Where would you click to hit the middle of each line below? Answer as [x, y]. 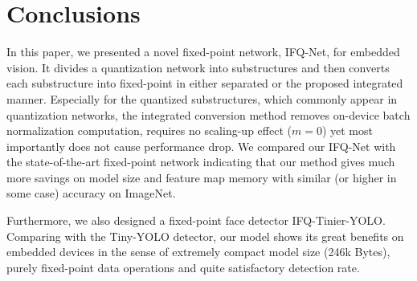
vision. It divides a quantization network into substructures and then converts [198, 67]
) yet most [347, 130]
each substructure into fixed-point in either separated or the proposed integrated [205, 83]
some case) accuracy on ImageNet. [91, 193]
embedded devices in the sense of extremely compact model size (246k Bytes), [198, 252]
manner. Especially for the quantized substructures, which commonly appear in [202, 98]
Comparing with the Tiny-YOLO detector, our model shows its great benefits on [205, 236]
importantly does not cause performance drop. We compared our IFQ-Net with [201, 146]
